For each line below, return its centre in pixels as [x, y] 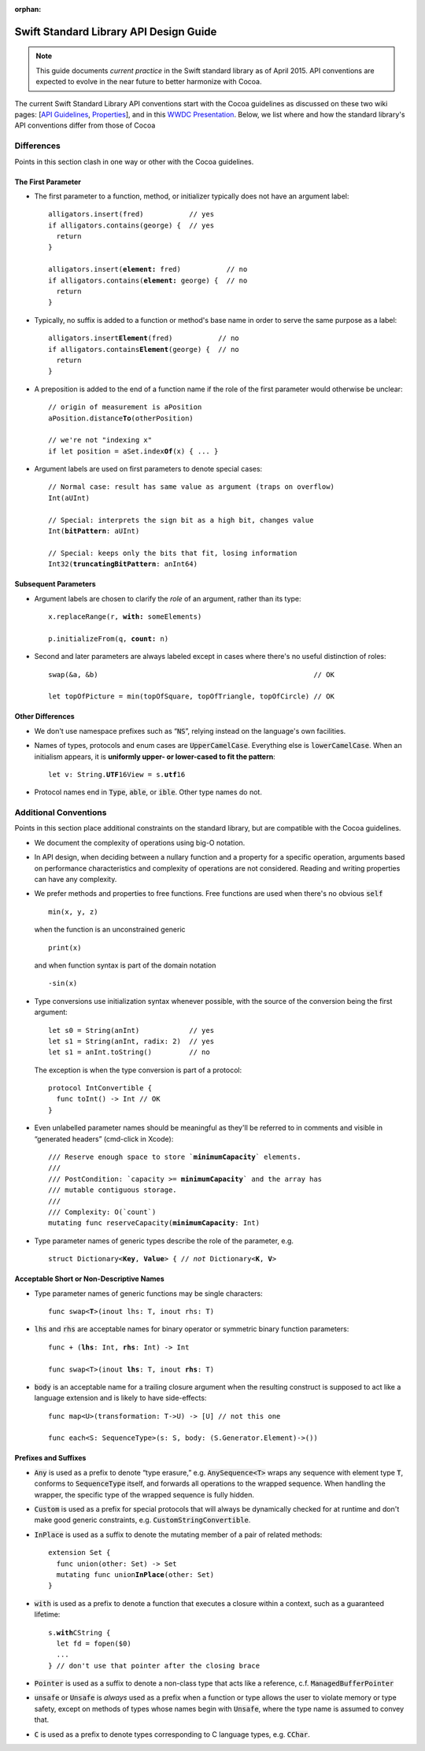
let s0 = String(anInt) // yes [131, 1030]
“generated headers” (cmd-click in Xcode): [104, 1138]
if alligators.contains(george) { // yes [131, 225]
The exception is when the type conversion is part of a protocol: [138, 1070]
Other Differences [44, 716]
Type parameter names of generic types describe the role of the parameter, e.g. [164, 1241]
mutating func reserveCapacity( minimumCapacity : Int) [154, 1223]
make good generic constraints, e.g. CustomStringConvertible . [142, 1520]
